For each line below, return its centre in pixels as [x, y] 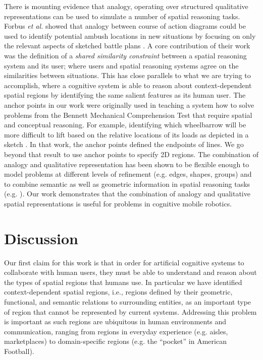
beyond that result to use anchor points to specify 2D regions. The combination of [131, 154]
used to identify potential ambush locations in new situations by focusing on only [130, 35]
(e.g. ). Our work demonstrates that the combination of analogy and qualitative [127, 194]
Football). [19, 351]
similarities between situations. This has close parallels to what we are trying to [127, 75]
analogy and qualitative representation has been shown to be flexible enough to [127, 164]
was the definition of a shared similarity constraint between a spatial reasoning [125, 55]
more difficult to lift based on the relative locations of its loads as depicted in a [126, 134]
